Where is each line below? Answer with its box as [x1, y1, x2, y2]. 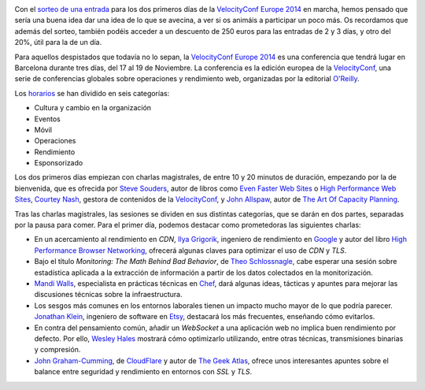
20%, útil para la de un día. [14, 38, 102, 47]
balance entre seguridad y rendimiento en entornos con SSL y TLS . [34, 367, 252, 377]
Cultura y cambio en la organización [34, 103, 152, 113]
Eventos [34, 114, 61, 124]
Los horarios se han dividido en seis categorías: [14, 88, 170, 98]
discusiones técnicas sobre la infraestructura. [34, 290, 183, 299]
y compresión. [34, 345, 81, 355]
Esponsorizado [34, 158, 83, 168]
